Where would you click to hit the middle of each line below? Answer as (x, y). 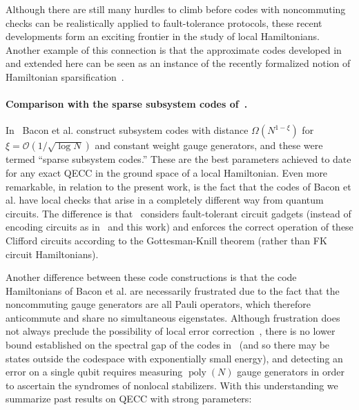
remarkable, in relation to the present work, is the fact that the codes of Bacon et (178, 186)
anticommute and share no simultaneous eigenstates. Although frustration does (173, 317)
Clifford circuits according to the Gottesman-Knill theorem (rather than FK (166, 240)
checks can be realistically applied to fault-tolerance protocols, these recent (164, 22)
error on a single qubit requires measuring (94, 372)
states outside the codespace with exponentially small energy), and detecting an (174, 358)
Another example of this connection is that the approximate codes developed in (174, 49)
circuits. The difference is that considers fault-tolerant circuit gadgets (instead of (178, 213)
